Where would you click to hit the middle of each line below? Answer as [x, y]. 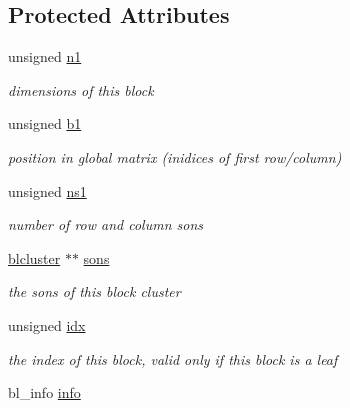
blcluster [34, 257]
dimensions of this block [81, 89]
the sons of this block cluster [94, 291]
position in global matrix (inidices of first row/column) [175, 156]
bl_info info [44, 392]
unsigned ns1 [47, 190]
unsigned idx [47, 324]
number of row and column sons [106, 224]
